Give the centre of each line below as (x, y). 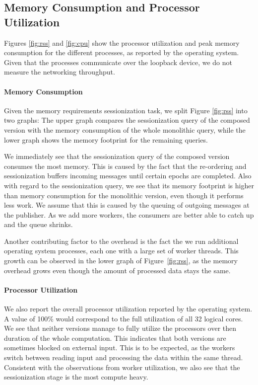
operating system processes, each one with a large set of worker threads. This (121, 251)
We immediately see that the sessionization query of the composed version (117, 156)
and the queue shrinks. (38, 224)
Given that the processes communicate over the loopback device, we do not (118, 62)
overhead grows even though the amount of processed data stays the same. (117, 270)
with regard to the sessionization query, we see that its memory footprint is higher (129, 185)
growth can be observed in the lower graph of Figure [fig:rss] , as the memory (121, 261)
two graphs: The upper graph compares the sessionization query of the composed (127, 120)
